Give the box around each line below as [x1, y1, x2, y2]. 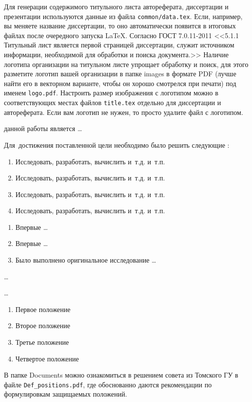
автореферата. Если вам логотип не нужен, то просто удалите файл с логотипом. [4, 107, 243, 117]
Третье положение [15, 337, 69, 347]
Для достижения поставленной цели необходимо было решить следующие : [4, 139, 230, 150]
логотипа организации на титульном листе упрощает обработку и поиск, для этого [4, 59, 249, 69]
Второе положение [15, 320, 70, 331]
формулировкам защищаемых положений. [4, 389, 127, 399]
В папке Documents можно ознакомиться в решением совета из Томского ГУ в [4, 370, 238, 380]
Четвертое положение [15, 353, 79, 363]
